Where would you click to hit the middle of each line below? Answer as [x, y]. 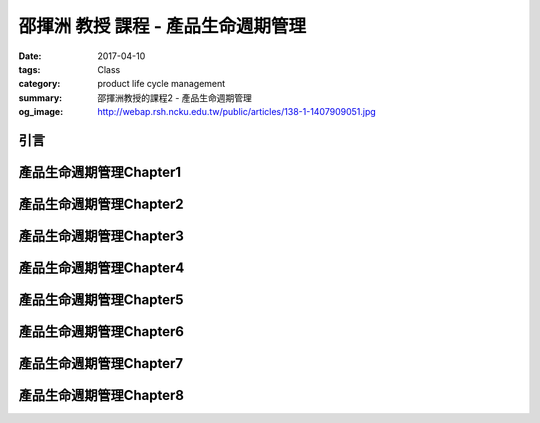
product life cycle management [161, 84]
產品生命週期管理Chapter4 [101, 267]
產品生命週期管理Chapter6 [101, 331]
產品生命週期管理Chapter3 [101, 235]
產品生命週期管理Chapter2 [101, 203]
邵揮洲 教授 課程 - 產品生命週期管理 [162, 26]
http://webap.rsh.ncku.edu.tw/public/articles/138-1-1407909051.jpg [237, 112]
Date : [30, 56]
